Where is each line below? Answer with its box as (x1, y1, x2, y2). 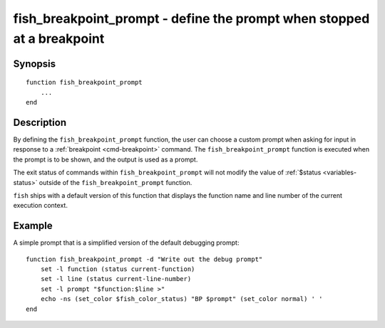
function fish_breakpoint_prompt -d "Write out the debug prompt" (26, 255, 263, 263)
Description (13, 116, 67, 128)
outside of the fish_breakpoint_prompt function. (38, 178, 192, 186)
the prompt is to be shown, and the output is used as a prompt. (13, 155, 198, 164)
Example (13, 220, 53, 232)
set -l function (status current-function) (40, 265, 195, 273)
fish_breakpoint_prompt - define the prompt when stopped (13, 11, 370, 26)
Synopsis (13, 58, 56, 70)
